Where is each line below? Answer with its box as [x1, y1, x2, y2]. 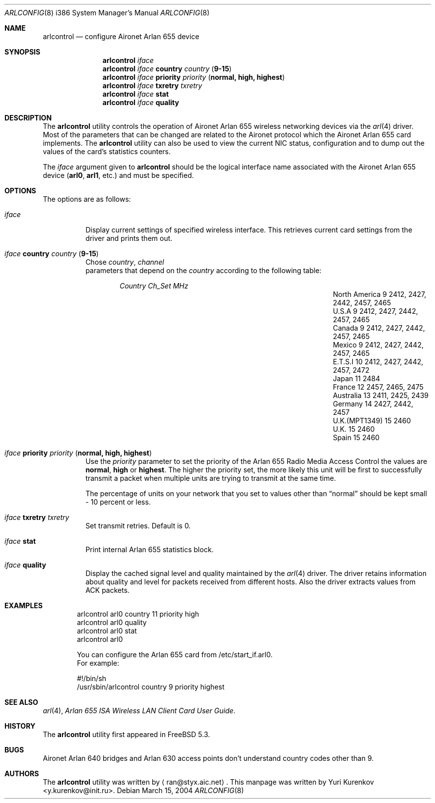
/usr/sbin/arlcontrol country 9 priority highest [77, 683, 225, 691]
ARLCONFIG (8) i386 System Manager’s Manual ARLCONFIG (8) [4, 8, 210, 17]
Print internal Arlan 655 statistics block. [85, 545, 214, 554]
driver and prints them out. [85, 234, 173, 242]
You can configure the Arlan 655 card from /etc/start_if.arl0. [77, 650, 273, 659]
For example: [77, 659, 120, 667]
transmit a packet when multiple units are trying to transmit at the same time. [85, 474, 336, 482]
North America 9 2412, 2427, [333, 290, 427, 298]
